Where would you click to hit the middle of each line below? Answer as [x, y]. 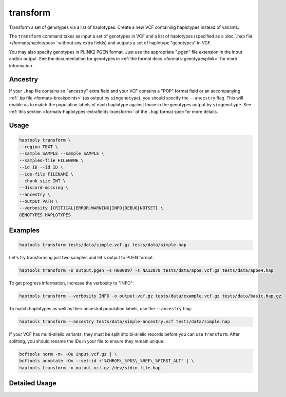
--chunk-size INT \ [42, 181]
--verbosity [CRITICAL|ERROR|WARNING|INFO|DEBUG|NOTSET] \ [91, 208]
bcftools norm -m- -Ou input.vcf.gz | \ [68, 354]
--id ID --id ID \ [41, 167]
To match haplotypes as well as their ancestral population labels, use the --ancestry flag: [100, 309]
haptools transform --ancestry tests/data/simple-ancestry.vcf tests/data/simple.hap [124, 322]
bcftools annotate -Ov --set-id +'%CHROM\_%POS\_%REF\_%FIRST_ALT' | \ [107, 361]
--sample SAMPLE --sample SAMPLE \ [62, 154]
